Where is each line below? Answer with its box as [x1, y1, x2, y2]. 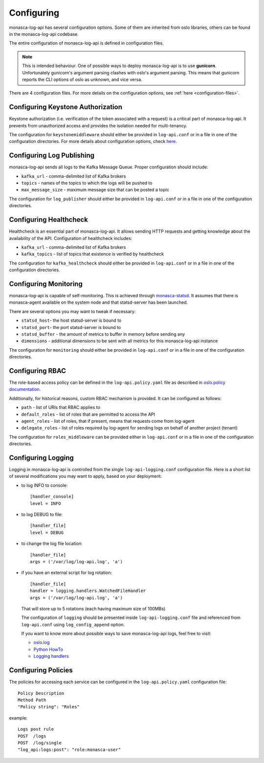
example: [9, 715, 28, 721]
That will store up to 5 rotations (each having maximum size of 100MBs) [21, 605, 166, 612]
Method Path [18, 697, 46, 703]
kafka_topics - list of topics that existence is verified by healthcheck [21, 251, 164, 257]
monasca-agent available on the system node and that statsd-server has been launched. [9, 299, 188, 306]
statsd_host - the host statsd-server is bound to [21, 317, 122, 323]
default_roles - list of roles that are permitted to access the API [21, 411, 155, 417]
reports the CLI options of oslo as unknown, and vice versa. [22, 76, 143, 82]
